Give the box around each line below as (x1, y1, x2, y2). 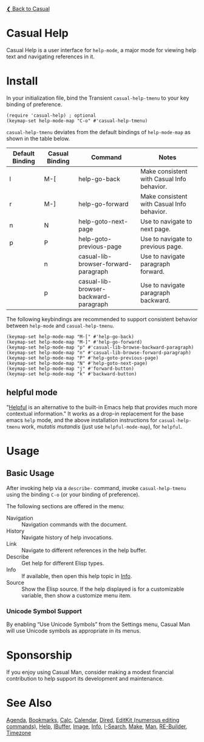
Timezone (6, 729, 32, 737)
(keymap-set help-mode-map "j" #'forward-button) (6, 366, 135, 372)
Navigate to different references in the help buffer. (21, 546, 147, 554)
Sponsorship (6, 648, 73, 662)
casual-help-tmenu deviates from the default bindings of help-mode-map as (6, 128, 191, 135)
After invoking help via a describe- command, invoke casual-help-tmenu (6, 484, 186, 491)
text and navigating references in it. (6, 53, 95, 60)
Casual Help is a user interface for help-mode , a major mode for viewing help (6, 46, 197, 53)
